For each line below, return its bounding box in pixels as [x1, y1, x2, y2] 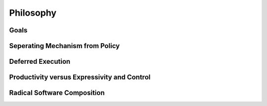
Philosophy [9, 7, 57, 18]
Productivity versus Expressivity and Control [9, 73, 151, 81]
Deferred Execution [9, 57, 71, 66]
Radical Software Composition [9, 89, 105, 97]
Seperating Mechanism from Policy [9, 42, 120, 50]
